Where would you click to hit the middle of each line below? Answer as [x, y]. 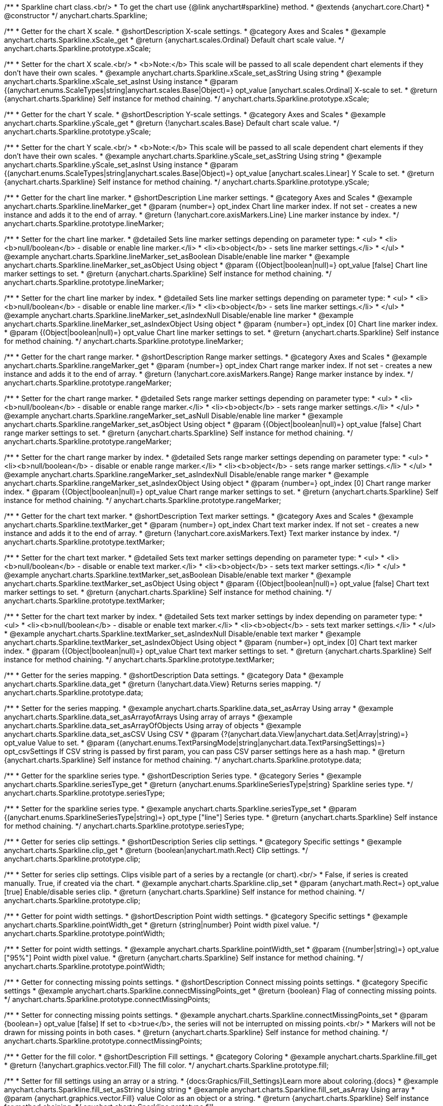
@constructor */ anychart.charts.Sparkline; [76, 15]
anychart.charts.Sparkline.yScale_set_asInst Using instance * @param [121, 165]
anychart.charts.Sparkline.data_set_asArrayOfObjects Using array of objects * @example [153, 725]
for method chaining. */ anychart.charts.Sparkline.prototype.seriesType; [124, 826]
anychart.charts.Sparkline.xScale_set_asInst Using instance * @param [121, 81]
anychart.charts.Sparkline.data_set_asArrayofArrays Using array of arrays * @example [148, 717]
